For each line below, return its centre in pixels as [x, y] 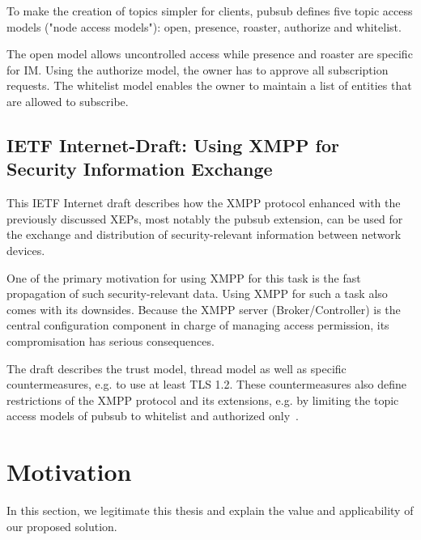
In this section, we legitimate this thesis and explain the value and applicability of [210, 510]
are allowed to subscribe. [68, 101]
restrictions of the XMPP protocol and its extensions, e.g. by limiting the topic [203, 400]
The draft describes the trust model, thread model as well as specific [176, 368]
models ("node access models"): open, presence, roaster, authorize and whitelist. [204, 26]
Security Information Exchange [140, 169]
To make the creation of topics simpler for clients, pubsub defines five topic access [210, 11]
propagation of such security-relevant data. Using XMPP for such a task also [197, 293]
